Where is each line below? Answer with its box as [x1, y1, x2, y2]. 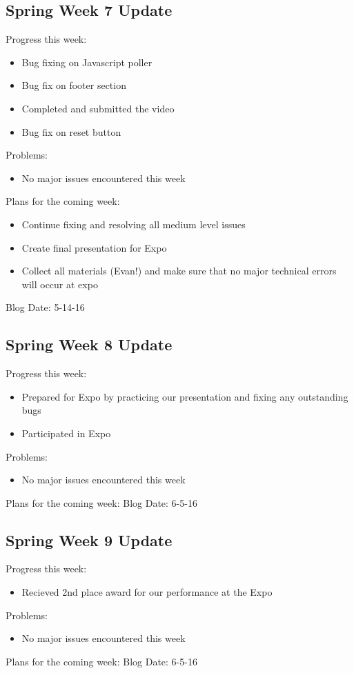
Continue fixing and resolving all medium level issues [21, 217, 246, 231]
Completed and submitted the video [21, 101, 175, 115]
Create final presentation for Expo [21, 240, 167, 254]
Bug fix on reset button [21, 124, 121, 139]
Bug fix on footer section [21, 78, 126, 92]
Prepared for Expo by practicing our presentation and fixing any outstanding [21, 389, 348, 403]
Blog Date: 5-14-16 [6, 300, 85, 314]
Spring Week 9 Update [6, 529, 173, 550]
